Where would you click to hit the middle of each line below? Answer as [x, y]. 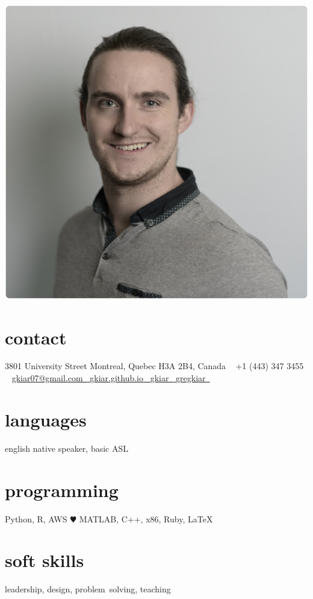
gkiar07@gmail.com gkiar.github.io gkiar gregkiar [109, 378]
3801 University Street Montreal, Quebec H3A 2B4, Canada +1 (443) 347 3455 [154, 366]
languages [46, 419]
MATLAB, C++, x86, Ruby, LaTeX [146, 518]
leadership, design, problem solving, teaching [88, 589]
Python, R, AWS [36, 518]
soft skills [45, 560]
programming [62, 490]
